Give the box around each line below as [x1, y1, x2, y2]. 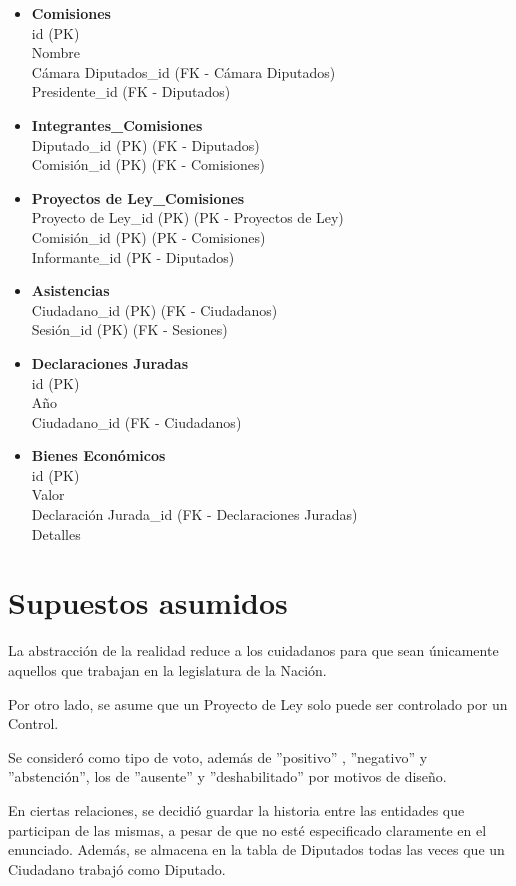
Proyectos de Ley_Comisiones [31, 187, 245, 208]
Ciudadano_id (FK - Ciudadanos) [31, 411, 242, 432]
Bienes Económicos [31, 445, 166, 466]
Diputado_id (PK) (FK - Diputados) [31, 134, 260, 155]
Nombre [31, 42, 81, 63]
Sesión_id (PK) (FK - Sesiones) [31, 319, 228, 340]
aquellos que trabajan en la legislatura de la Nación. [8, 659, 327, 680]
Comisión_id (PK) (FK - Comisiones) [31, 154, 265, 175]
